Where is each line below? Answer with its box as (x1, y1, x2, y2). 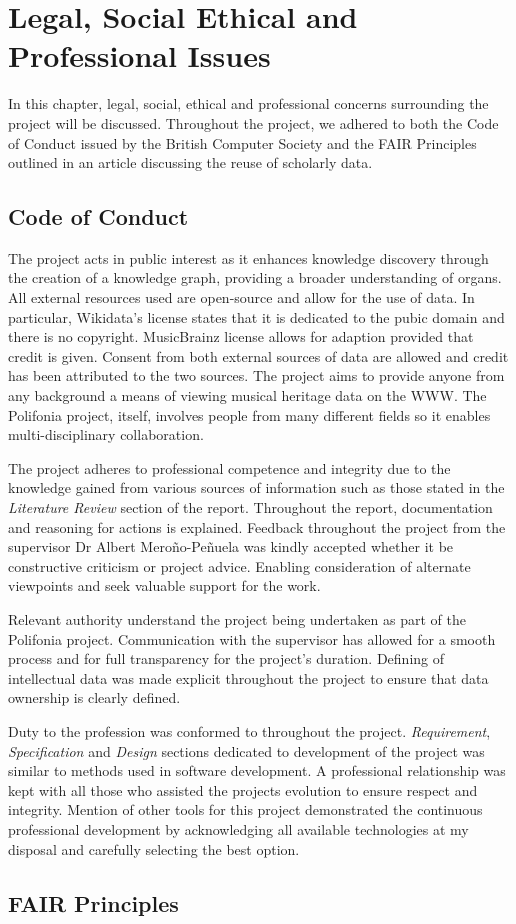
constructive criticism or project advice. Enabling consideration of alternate (8, 555, 471, 576)
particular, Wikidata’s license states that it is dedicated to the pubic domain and (8, 306, 505, 327)
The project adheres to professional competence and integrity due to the (8, 457, 451, 478)
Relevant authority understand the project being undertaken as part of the (8, 608, 466, 629)
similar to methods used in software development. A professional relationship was (8, 760, 506, 781)
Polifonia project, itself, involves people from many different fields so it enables (8, 404, 491, 425)
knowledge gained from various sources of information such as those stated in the (8, 477, 505, 498)
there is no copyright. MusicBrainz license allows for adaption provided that (8, 326, 474, 347)
